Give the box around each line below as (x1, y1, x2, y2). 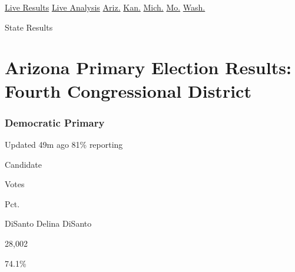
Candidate (5, 158, 42, 170)
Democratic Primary (5, 115, 105, 130)
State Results (5, 21, 53, 33)
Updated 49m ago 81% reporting (5, 138, 123, 150)
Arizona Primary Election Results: (5, 55, 291, 79)
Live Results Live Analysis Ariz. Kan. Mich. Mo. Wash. (5, 1, 205, 13)
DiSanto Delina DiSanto (5, 217, 92, 230)
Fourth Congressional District (5, 78, 251, 102)
